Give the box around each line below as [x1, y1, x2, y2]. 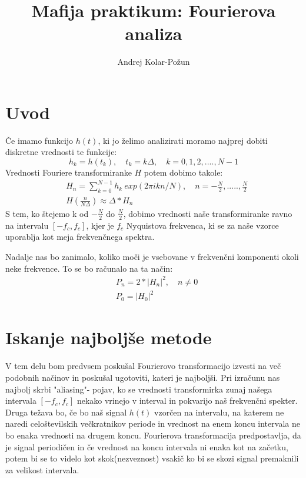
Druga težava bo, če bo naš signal [5, 406, 127, 418]
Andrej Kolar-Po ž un [117, 55, 190, 68]
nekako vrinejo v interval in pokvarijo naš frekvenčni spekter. [76, 394, 298, 407]
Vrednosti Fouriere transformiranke [5, 166, 132, 179]
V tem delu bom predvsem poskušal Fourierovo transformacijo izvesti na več [5, 360, 281, 372]
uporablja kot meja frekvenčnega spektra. [5, 230, 155, 243]
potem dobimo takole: [144, 166, 223, 179]
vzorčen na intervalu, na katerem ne [154, 406, 284, 418]
